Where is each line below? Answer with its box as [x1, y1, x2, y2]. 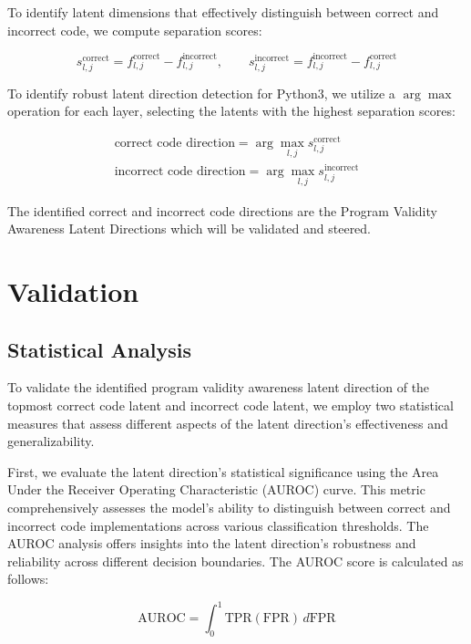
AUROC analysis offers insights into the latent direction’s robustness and [7, 534, 416, 553]
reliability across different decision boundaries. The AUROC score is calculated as [7, 551, 464, 570]
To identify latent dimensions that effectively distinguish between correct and [7, 3, 439, 21]
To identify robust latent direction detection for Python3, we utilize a [7, 83, 395, 102]
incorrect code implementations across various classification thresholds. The [7, 515, 429, 535]
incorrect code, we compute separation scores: [7, 20, 262, 39]
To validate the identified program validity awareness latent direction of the [7, 378, 430, 397]
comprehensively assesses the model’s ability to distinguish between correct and [7, 498, 451, 517]
